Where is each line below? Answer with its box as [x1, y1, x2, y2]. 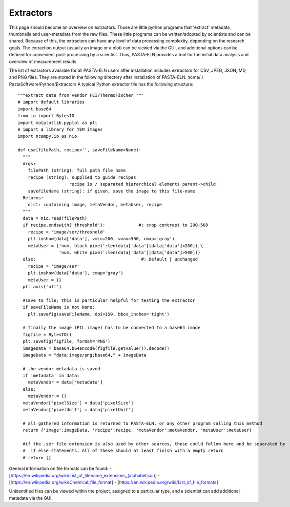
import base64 [18, 106, 51, 112]
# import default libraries [18, 99, 85, 105]
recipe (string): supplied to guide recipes [27, 174, 136, 180]
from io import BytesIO [18, 113, 75, 119]
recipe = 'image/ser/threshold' [27, 229, 105, 234]
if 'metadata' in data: [22, 373, 80, 379]
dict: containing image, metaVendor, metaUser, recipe [27, 202, 162, 208]
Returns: [22, 195, 44, 200]
